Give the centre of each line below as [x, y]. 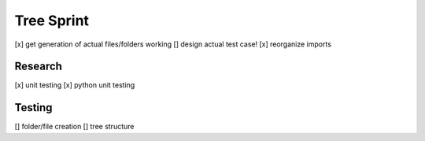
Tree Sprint [52, 20]
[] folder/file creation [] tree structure [74, 127]
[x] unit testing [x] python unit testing [75, 85]
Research [39, 67]
